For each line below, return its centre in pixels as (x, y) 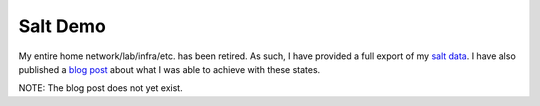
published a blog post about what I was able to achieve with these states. (169, 69)
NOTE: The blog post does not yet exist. (101, 88)
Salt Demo (62, 26)
